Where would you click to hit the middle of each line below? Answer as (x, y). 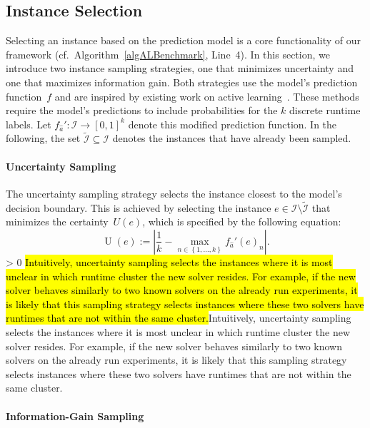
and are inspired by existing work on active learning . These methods (207, 96)
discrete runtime (325, 110)
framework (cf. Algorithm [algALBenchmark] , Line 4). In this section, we (168, 54)
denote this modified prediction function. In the (232, 124)
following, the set (43, 138)
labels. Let (29, 124)
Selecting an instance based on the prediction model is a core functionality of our (183, 40)
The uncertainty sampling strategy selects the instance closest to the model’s (174, 193)
